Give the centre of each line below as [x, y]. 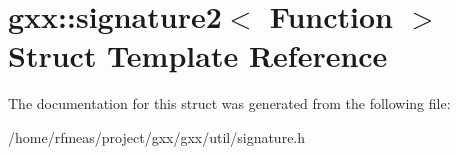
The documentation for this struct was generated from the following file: [229, 103]
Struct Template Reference [198, 55]
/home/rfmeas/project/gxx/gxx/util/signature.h [157, 136]
